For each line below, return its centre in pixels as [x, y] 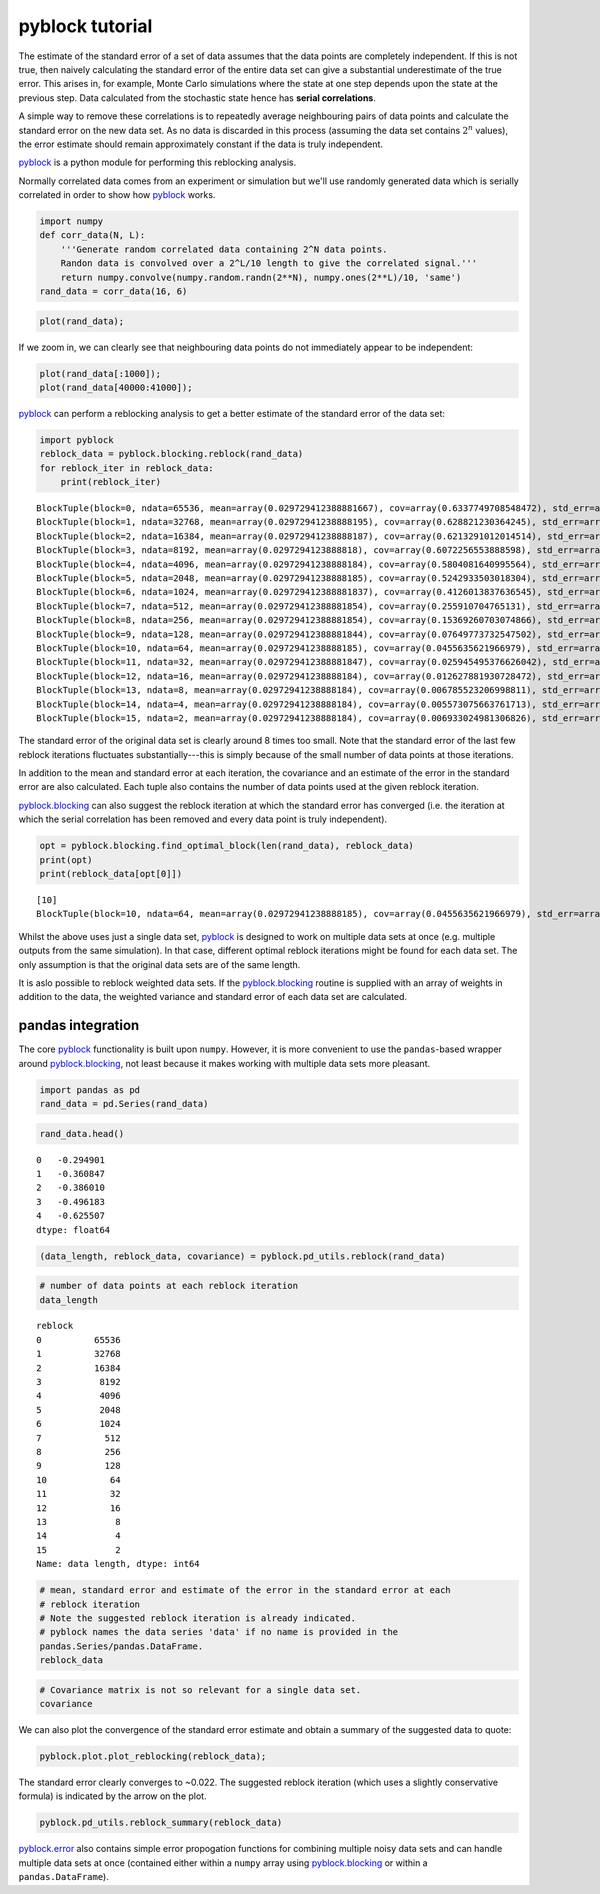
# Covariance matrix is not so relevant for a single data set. [200, 1689]
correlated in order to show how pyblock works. [117, 195]
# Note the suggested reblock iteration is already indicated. [198, 1618]
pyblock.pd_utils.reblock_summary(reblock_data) [161, 1823]
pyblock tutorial [85, 26]
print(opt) [66, 859]
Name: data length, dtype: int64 [118, 1564]
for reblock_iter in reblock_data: [126, 468]
